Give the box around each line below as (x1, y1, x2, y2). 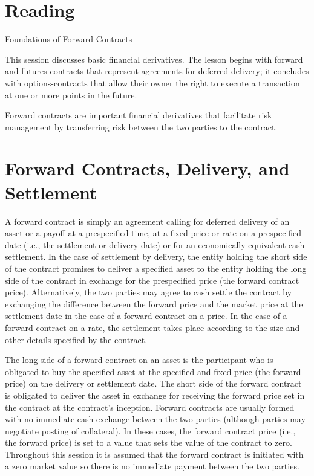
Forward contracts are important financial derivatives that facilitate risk (5, 109, 272, 121)
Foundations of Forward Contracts (5, 33, 132, 45)
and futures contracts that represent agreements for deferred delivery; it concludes (5, 65, 309, 77)
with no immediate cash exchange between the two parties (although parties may (5, 413, 306, 425)
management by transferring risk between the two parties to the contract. (5, 120, 278, 133)
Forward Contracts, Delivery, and (5, 156, 290, 181)
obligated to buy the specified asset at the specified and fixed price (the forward (5, 365, 301, 378)
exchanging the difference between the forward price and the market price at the (5, 297, 303, 310)
